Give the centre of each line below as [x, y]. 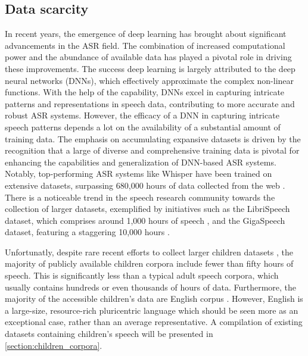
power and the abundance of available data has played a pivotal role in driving [148, 57]
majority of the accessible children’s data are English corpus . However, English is [154, 299]
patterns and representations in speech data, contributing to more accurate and [150, 103]
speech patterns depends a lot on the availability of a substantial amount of [143, 127]
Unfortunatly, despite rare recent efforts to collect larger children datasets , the [149, 252]
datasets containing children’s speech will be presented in [109, 334]
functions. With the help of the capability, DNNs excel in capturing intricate [145, 92]
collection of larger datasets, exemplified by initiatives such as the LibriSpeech [147, 209]
